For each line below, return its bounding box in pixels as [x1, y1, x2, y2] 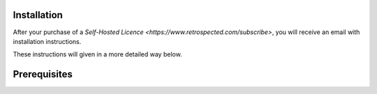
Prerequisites [13, 68, 73, 80]
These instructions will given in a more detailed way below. [13, 50, 183, 58]
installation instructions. [13, 37, 82, 45]
